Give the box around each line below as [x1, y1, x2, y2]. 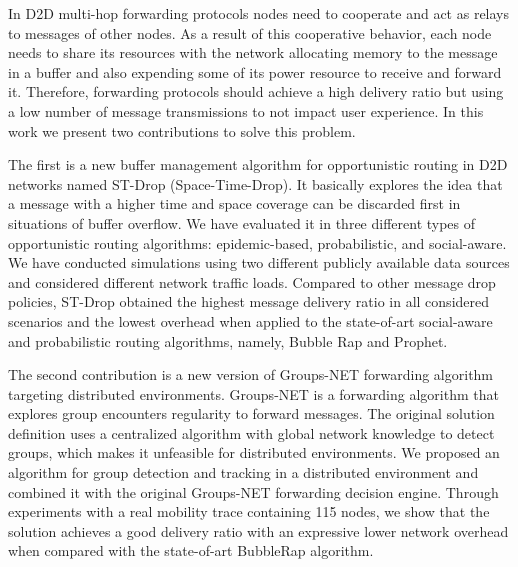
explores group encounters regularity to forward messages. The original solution [8, 403, 495, 424]
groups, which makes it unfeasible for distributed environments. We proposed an [8, 442, 500, 463]
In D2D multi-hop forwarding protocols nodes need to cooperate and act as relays [8, 3, 510, 23]
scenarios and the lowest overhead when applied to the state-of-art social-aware [8, 310, 493, 331]
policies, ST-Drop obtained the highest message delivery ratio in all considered [8, 291, 490, 312]
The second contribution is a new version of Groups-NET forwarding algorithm [8, 364, 494, 385]
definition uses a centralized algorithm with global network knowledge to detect [8, 422, 495, 443]
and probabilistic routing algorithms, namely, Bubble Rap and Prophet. [8, 330, 448, 351]
